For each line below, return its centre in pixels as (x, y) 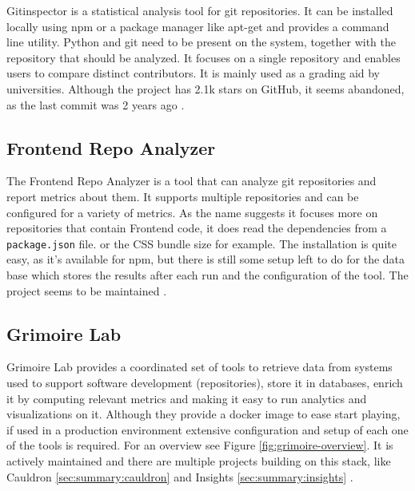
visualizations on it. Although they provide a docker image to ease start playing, (204, 414)
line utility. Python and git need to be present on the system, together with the (202, 42)
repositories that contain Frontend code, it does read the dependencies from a (197, 228)
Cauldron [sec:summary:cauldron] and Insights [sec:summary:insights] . (180, 476)
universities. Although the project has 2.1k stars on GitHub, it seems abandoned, (206, 88)
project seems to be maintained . (87, 290)
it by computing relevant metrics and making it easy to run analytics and (187, 398)
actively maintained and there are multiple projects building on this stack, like (199, 460)
